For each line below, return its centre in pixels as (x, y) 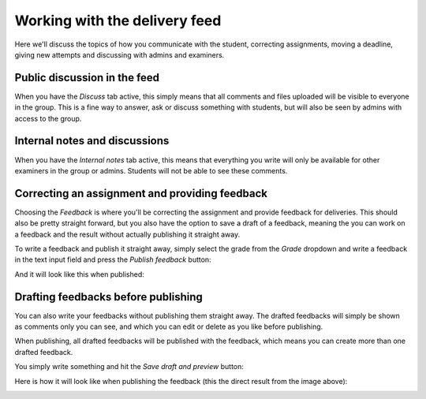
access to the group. (48, 118)
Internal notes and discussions (92, 141)
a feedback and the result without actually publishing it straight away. (127, 234)
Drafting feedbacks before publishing (108, 297)
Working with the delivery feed (118, 21)
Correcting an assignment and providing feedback (141, 193)
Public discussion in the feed (87, 78)
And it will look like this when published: (80, 274)
